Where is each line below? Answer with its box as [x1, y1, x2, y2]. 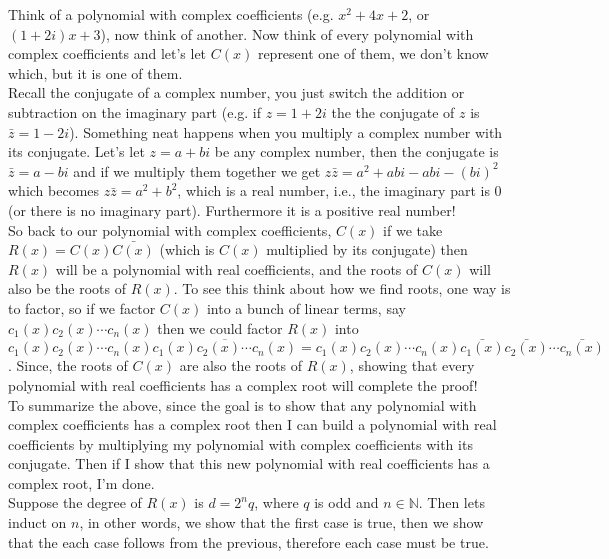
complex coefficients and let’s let [8, 43, 207, 64]
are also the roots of [179, 355, 303, 376]
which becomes [8, 180, 100, 201]
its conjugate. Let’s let [8, 141, 145, 162]
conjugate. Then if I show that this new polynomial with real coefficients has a [8, 453, 490, 474]
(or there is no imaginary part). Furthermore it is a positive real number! [8, 199, 456, 220]
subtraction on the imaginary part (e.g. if [8, 101, 262, 122]
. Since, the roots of [8, 355, 128, 376]
